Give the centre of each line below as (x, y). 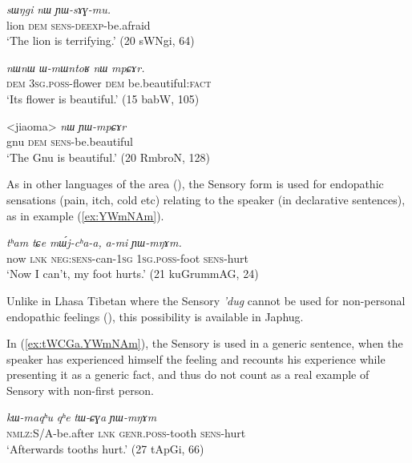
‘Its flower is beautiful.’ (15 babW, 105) (103, 98)
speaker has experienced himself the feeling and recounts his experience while (196, 358)
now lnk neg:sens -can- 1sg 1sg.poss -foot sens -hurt (127, 258)
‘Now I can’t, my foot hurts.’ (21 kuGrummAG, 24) (133, 274)
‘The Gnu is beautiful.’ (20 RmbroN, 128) (108, 157)
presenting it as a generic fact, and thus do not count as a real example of (188, 374)
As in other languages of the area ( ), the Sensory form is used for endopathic (195, 184)
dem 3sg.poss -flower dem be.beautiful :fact (109, 83)
